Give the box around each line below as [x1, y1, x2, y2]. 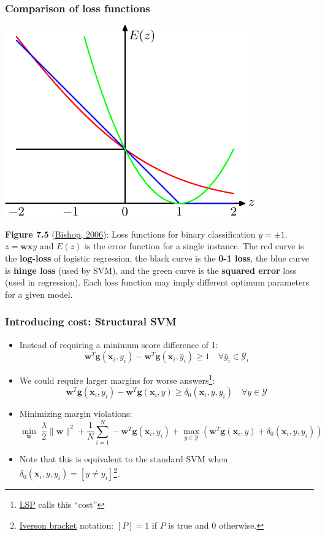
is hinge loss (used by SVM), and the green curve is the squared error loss [5, 263, 297, 276]
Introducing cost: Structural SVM [5, 314, 177, 329]
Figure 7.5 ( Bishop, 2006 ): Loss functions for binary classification [5, 227, 256, 240]
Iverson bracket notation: [19, 519, 114, 531]
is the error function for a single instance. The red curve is [85, 239, 304, 252]
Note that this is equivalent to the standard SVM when [19, 452, 228, 465]
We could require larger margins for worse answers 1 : [19, 372, 215, 386]
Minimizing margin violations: [19, 407, 132, 420]
